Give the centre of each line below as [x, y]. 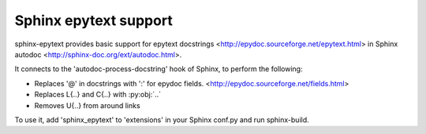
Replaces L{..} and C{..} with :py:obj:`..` [98, 95]
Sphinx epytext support [93, 20]
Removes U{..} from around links [88, 105]
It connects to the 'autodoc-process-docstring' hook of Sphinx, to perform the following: [159, 69]
